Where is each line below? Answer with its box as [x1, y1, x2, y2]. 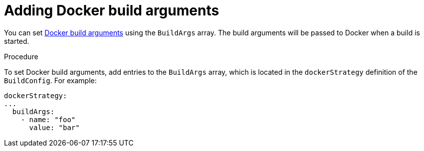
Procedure [4, 52, 38, 61]
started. [4, 36, 29, 45]
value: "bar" [29, 123, 80, 132]
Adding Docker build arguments [4, 2, 219, 19]
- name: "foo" [20, 115, 76, 124]
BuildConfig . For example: [4, 76, 97, 85]
